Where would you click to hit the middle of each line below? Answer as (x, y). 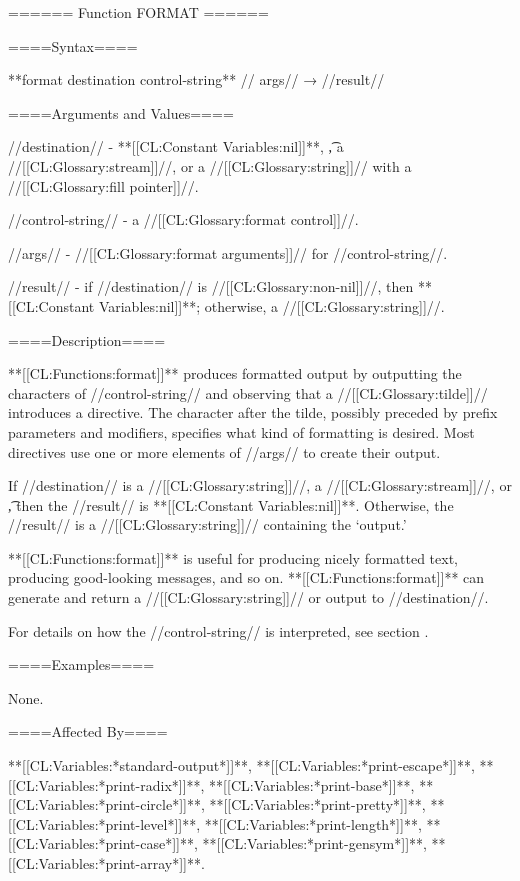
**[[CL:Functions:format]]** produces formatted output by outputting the (235, 373)
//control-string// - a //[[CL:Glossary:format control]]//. (183, 219)
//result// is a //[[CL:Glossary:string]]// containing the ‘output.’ (207, 524)
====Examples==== (81, 664)
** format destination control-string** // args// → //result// (196, 79)
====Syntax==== (73, 45)
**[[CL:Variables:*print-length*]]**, (313, 823)
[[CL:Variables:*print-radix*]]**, (106, 784)
